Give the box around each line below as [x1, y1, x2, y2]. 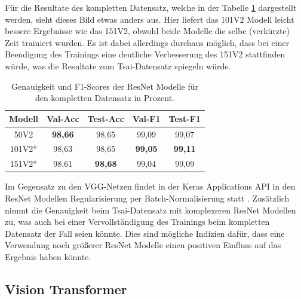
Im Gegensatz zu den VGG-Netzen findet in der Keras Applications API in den [5, 180, 296, 193]
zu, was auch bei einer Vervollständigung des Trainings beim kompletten [5, 215, 270, 228]
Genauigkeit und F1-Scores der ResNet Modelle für [11, 80, 198, 92]
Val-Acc [47, 112, 79, 124]
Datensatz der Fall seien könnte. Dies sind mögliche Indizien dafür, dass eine [5, 227, 285, 239]
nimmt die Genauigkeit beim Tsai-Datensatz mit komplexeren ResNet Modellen [5, 203, 296, 216]
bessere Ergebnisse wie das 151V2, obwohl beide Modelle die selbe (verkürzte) [5, 25, 290, 37]
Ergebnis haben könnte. [5, 250, 91, 263]
